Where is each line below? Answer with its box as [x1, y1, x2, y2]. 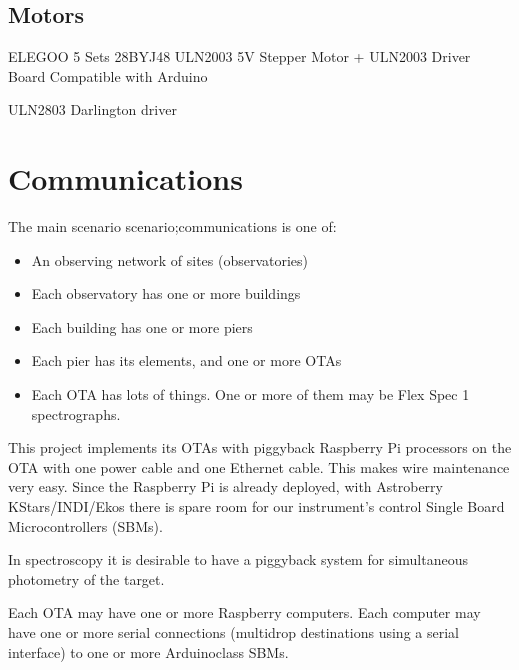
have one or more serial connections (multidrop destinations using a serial [8, 622, 459, 643]
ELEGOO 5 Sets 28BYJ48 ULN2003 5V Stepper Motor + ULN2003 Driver [8, 46, 471, 67]
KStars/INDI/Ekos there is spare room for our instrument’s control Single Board [8, 496, 505, 517]
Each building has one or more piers [31, 316, 253, 337]
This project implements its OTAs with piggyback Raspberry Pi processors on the [8, 437, 512, 458]
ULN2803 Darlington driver [8, 99, 177, 120]
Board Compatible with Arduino [8, 65, 208, 86]
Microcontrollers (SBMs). [8, 515, 163, 536]
